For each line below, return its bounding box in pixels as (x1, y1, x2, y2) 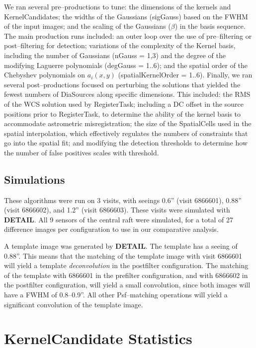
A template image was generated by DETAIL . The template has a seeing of (4, 241, 238, 251)
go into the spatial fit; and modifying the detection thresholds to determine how (4, 138, 248, 148)
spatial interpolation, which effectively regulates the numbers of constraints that (4, 128, 248, 138)
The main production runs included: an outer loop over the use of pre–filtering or (4, 30, 252, 41)
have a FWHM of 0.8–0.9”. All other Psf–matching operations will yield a (4, 289, 228, 300)
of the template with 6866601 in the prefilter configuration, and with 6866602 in (4, 270, 248, 280)
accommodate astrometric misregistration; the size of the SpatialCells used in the (4, 118, 252, 129)
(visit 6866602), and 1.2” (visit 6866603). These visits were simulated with (4, 205, 230, 215)
